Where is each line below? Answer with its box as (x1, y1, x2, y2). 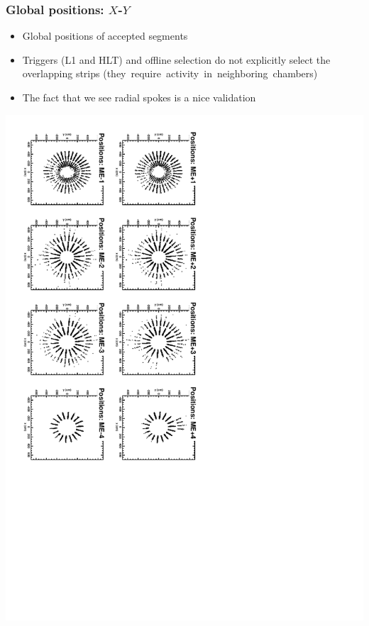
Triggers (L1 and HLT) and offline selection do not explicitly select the (22, 52, 331, 67)
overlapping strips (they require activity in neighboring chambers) (22, 66, 318, 81)
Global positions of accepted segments (22, 28, 188, 43)
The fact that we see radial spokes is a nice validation (22, 90, 256, 104)
